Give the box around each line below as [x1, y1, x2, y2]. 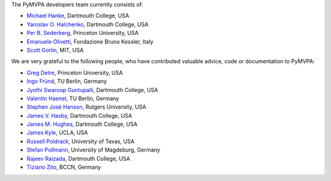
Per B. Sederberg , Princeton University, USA [26, 29, 139, 37]
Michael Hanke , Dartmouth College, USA [26, 12, 129, 20]
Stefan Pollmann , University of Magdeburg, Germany [26, 146, 161, 153]
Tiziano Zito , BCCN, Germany [26, 163, 101, 171]
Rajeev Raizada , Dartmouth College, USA [26, 155, 131, 162]
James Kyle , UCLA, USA [26, 129, 88, 136]
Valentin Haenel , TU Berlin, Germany [26, 94, 120, 102]
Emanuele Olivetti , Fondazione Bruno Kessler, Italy [26, 37, 154, 45]
